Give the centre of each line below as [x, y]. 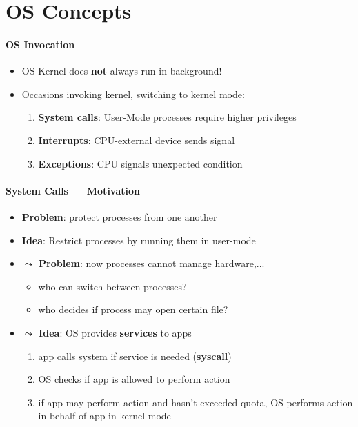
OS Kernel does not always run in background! [122, 71]
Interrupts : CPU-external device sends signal [137, 140]
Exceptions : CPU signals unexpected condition [140, 163]
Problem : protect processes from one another [119, 216]
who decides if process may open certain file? [133, 309]
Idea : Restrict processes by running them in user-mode [139, 240]
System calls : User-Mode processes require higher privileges [167, 117]
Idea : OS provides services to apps [115, 332]
